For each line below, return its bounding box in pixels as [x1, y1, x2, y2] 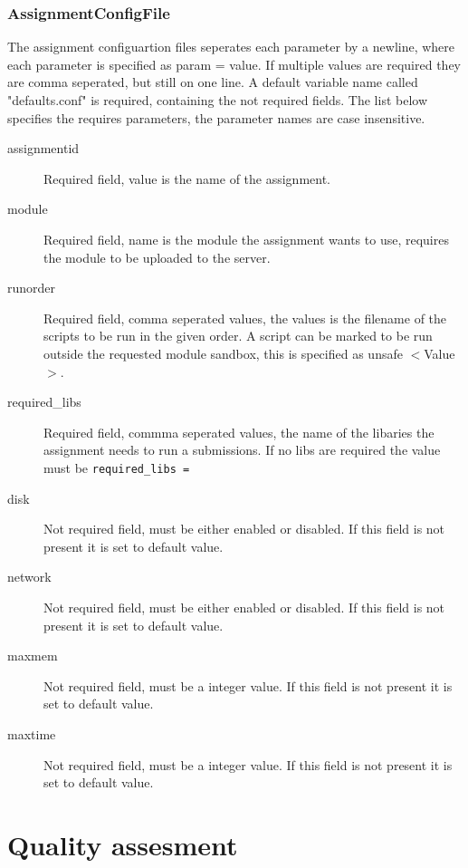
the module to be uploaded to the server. [43, 247, 271, 266]
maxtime [7, 724, 56, 743]
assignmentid [7, 139, 80, 158]
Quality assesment [7, 825, 238, 863]
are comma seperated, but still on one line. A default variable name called [7, 72, 418, 92]
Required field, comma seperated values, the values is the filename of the [43, 308, 447, 327]
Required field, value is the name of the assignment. [43, 169, 331, 188]
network [7, 567, 52, 586]
